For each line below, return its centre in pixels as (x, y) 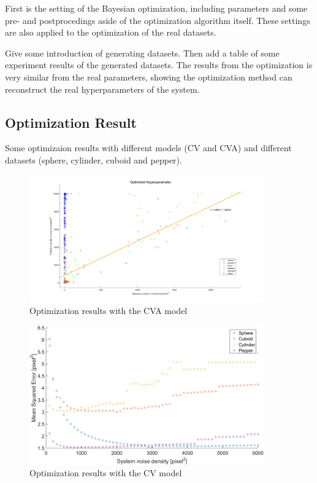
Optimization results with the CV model (106, 473)
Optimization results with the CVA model (109, 310)
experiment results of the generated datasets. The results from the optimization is (159, 65)
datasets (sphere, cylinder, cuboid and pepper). (94, 159)
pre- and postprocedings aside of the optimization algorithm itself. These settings (158, 20)
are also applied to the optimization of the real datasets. (111, 32)
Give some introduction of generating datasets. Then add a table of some (142, 53)
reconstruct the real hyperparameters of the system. (102, 89)
